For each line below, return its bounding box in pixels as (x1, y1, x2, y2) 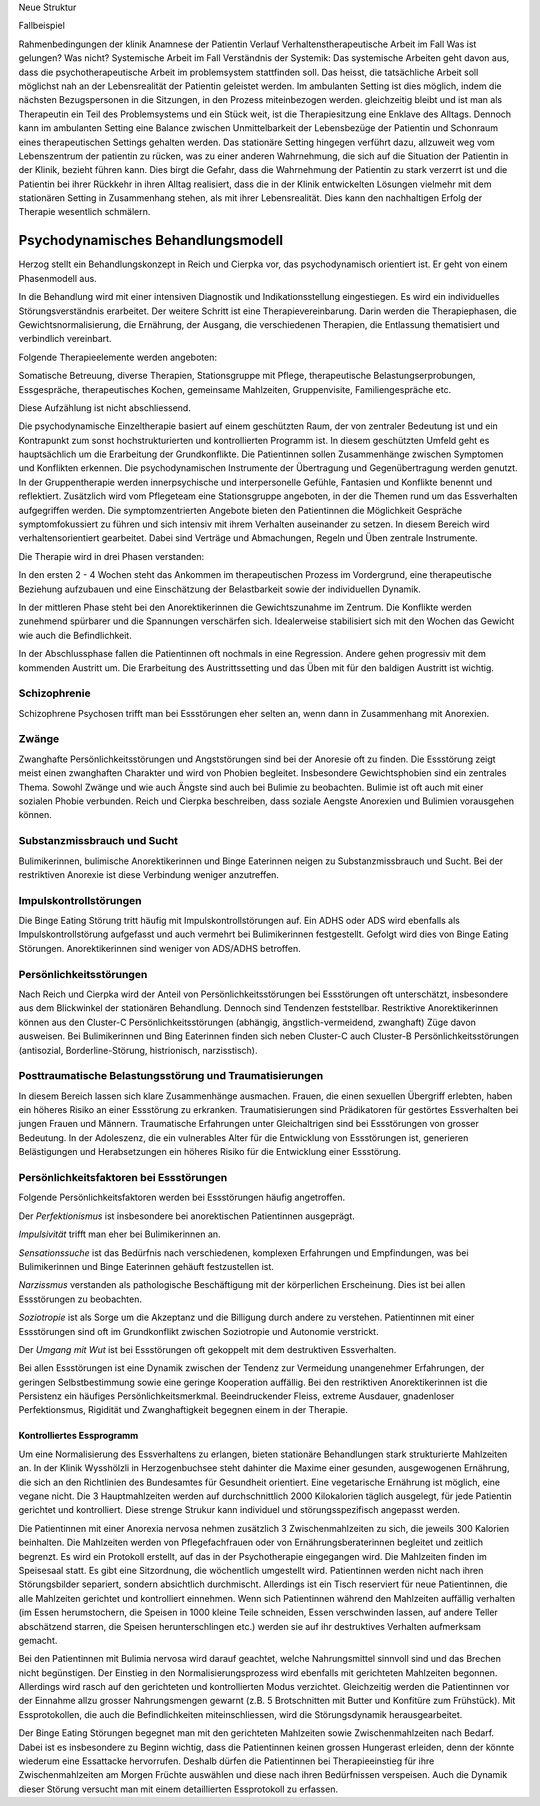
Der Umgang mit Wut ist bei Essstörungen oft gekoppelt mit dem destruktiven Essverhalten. (18, 1343, 397, 1355)
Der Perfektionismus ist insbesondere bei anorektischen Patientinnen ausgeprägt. (18, 1210, 355, 1222)
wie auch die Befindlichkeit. (18, 629, 132, 641)
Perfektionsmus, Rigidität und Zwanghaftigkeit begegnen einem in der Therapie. (18, 1404, 349, 1416)
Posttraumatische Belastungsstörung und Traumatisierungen (18, 1069, 324, 1083)
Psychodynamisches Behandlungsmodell (18, 232, 284, 249)
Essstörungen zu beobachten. (18, 1293, 143, 1305)
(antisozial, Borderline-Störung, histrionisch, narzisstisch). (18, 1044, 259, 1056)
